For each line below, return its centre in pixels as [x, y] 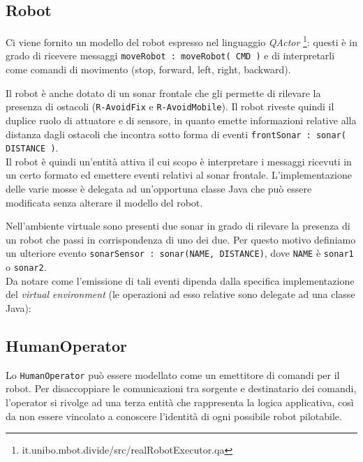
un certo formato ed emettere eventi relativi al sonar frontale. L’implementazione [179, 175]
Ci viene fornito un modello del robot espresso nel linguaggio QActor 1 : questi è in [181, 41]
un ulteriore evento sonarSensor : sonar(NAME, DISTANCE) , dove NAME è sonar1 [180, 253]
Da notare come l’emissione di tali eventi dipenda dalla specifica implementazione [180, 280]
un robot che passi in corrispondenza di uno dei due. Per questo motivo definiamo [181, 239]
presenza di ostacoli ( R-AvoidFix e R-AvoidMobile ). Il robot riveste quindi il [170, 106]
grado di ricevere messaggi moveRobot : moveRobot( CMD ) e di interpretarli [170, 55]
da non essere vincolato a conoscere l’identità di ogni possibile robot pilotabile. [174, 416]
